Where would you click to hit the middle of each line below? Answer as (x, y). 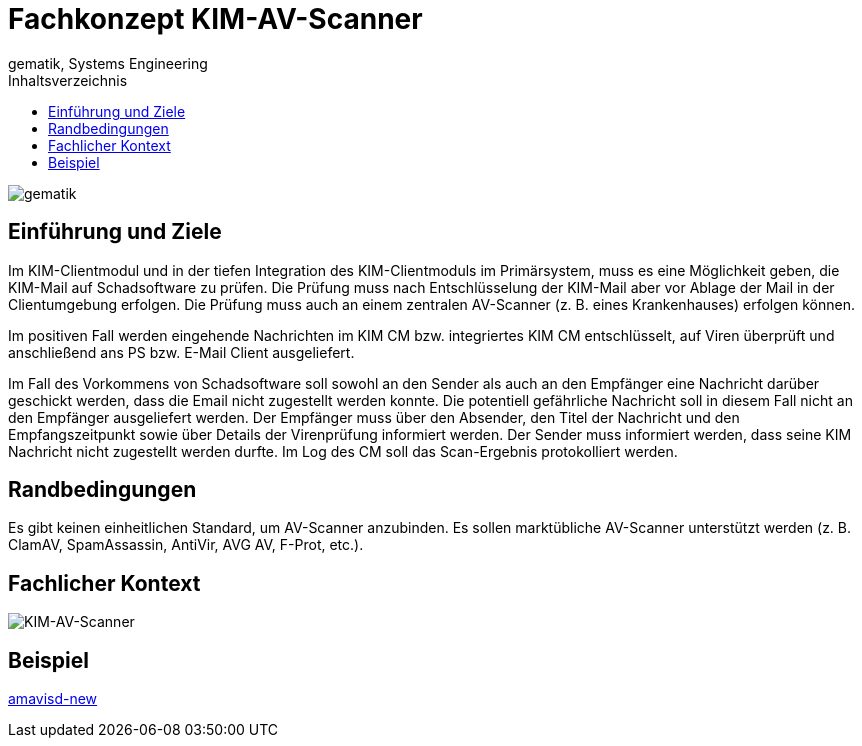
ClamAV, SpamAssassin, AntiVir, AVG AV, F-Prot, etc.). (186, 545)
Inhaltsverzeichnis (68, 80)
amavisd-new (53, 699)
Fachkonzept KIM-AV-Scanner (215, 19)
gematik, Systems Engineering (108, 63)
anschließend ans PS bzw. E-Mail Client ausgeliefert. (181, 352)
